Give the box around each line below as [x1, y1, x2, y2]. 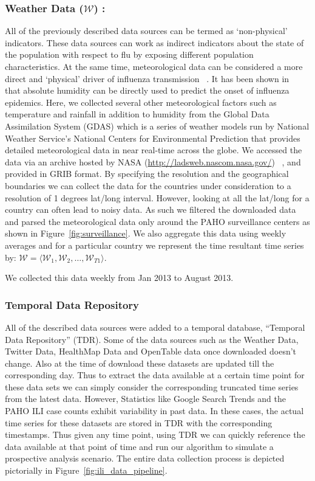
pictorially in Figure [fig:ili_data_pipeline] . [5, 464, 168, 477]
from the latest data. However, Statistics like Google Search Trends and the [5, 392, 286, 405]
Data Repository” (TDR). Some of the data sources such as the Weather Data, [5, 333, 299, 345]
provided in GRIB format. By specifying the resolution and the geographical [5, 167, 289, 180]
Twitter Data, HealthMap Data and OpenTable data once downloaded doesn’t [5, 345, 297, 358]
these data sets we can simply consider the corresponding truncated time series [5, 380, 299, 393]
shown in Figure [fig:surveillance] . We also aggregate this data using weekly [5, 227, 286, 240]
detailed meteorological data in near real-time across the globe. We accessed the [5, 144, 302, 156]
